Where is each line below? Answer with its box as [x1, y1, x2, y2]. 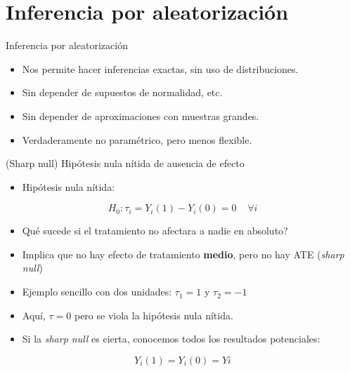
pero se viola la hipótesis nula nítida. [74, 307, 233, 322]
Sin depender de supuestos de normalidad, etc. [22, 85, 223, 100]
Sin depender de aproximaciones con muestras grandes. [22, 108, 259, 123]
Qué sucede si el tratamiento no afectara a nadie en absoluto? [22, 223, 288, 238]
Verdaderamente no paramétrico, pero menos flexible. [22, 132, 252, 147]
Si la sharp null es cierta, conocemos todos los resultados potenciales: [22, 331, 320, 346]
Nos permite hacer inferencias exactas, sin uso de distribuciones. [22, 61, 299, 76]
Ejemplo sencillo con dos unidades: [22, 284, 172, 299]
